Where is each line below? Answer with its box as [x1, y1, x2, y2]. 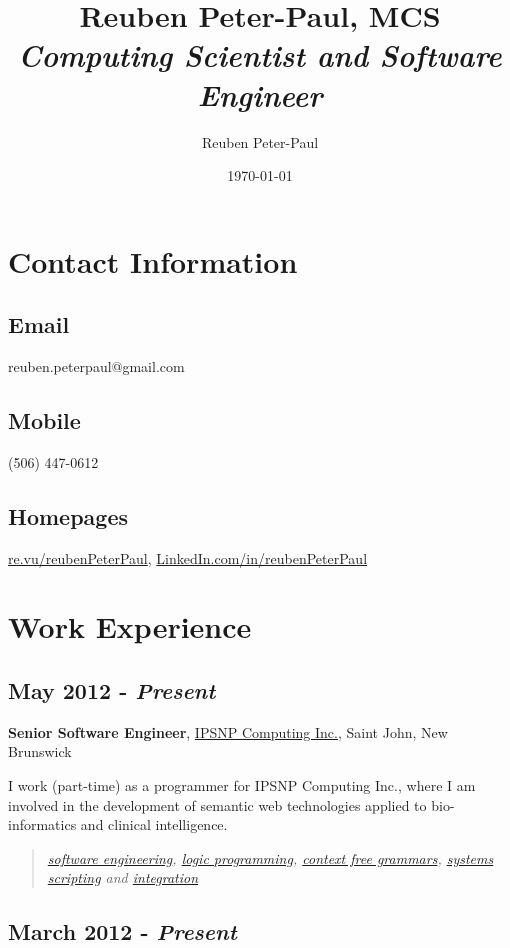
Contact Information [8, 240, 298, 281]
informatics [8, 814, 77, 835]
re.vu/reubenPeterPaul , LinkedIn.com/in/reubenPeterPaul [8, 547, 368, 568]
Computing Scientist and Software [18, 34, 502, 76]
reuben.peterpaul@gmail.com [8, 356, 185, 377]
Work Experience [8, 606, 252, 647]
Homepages [8, 500, 128, 531]
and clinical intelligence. [80, 814, 228, 835]
